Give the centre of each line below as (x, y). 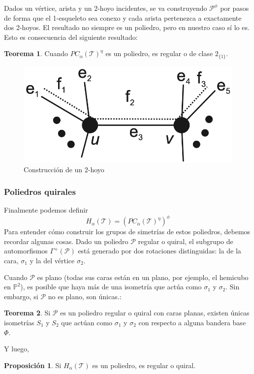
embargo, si (21, 296)
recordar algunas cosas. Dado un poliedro (66, 241)
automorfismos (26, 251)
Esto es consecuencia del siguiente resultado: (71, 37)
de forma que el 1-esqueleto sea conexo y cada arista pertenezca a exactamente (123, 17)
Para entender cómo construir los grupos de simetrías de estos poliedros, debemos (127, 232)
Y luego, (16, 349)
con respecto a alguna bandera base (192, 322)
